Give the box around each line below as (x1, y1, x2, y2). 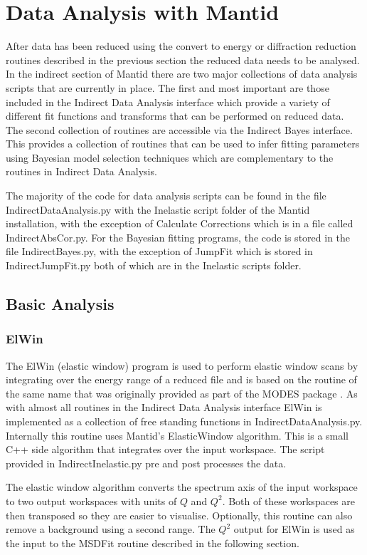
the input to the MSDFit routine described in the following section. (6, 535, 299, 550)
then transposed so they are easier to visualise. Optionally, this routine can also (6, 507, 353, 522)
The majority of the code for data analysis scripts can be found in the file (6, 188, 326, 203)
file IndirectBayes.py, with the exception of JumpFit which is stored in (6, 244, 313, 259)
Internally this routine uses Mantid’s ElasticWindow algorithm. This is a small (6, 427, 349, 442)
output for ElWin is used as (233, 522, 355, 536)
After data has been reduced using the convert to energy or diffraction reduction (6, 38, 356, 53)
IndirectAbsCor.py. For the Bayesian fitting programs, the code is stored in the (6, 229, 351, 244)
